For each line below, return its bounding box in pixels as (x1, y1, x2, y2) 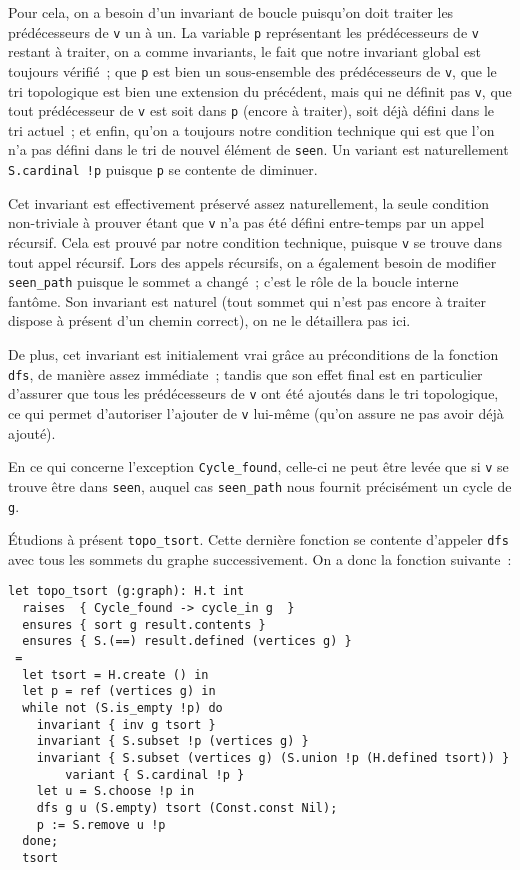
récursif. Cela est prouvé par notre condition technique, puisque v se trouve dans (8, 231, 502, 252)
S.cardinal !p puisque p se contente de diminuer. (8, 159, 318, 180)
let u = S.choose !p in (36, 784, 195, 799)
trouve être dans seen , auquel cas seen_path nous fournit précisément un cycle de (8, 475, 512, 496)
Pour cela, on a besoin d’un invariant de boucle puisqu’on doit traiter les (8, 2, 454, 22)
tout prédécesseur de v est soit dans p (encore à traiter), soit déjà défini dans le (8, 100, 494, 121)
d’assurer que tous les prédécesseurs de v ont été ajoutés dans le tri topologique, (8, 383, 499, 404)
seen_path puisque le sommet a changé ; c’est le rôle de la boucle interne (8, 271, 459, 292)
